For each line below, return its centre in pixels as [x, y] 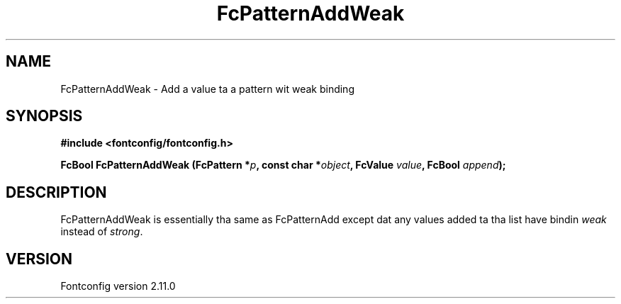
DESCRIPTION [56, 192]
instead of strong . [102, 232]
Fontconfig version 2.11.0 [118, 286]
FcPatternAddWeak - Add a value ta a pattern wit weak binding [207, 89]
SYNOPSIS [44, 116]
